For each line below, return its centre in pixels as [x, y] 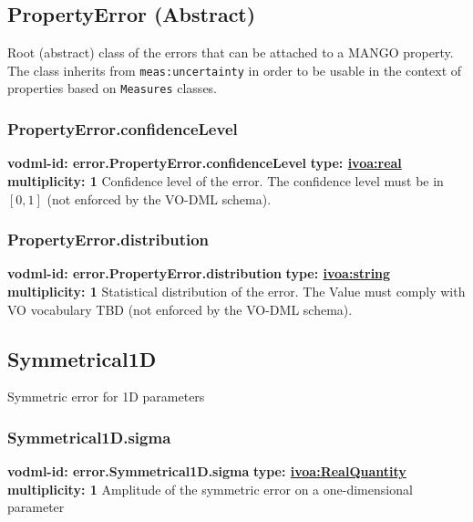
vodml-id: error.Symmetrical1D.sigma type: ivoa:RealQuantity [207, 471]
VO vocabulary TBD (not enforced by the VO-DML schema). [180, 309]
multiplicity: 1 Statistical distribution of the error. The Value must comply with [236, 291]
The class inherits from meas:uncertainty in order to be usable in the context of [235, 70]
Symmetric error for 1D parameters [106, 397]
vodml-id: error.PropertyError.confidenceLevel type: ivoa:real [205, 163]
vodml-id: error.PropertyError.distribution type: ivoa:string [199, 273]
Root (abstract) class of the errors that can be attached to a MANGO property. [231, 52]
